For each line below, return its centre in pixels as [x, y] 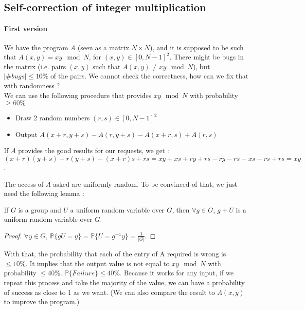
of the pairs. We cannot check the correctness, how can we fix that [149, 76]
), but [201, 66]
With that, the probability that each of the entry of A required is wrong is [115, 254]
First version [26, 29]
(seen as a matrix [103, 47]
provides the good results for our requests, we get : [94, 150]
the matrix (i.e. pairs [35, 66]
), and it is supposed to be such [197, 47]
